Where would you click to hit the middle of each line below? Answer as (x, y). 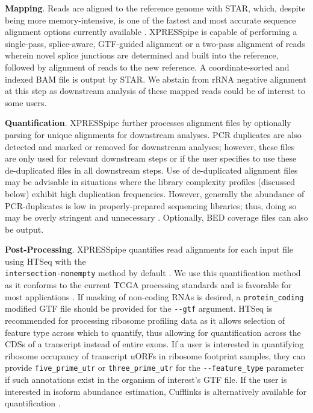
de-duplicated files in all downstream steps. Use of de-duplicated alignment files (151, 170)
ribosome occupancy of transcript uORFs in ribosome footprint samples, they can (155, 355)
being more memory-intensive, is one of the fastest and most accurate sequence (150, 20)
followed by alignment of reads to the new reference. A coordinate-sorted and (147, 67)
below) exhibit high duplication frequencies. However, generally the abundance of (155, 193)
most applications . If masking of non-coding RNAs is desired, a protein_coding (154, 296)
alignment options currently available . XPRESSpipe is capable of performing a (151, 32)
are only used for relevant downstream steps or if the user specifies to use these (151, 158)
